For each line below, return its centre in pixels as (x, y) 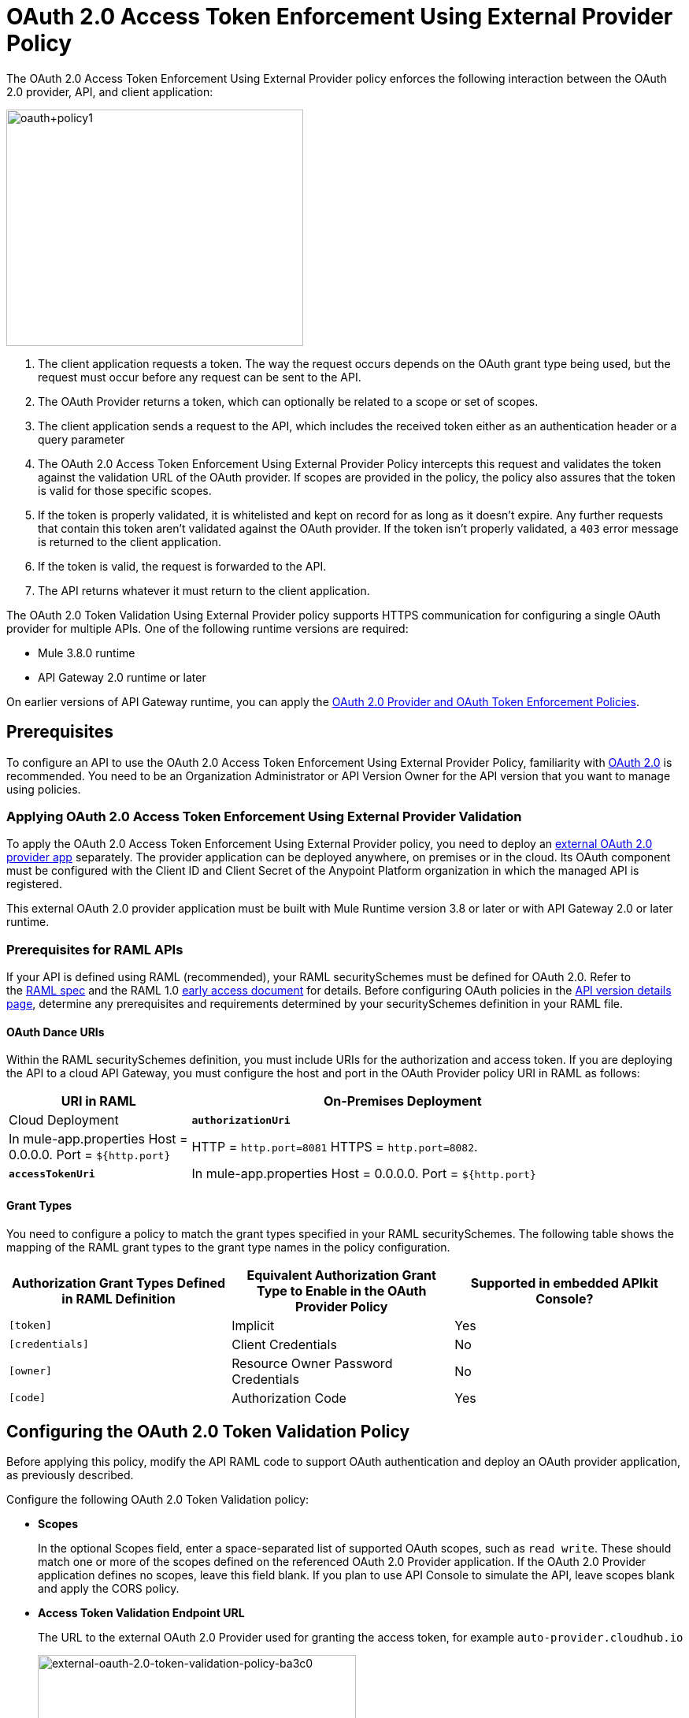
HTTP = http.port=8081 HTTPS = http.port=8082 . (335, 1147)
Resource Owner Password (312, 1363)
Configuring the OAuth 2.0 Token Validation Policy (208, 1431)
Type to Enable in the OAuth (341, 1290)
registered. (34, 884)
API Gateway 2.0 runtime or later (122, 677)
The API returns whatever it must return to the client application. (204, 590)
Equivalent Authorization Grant (341, 1275)
